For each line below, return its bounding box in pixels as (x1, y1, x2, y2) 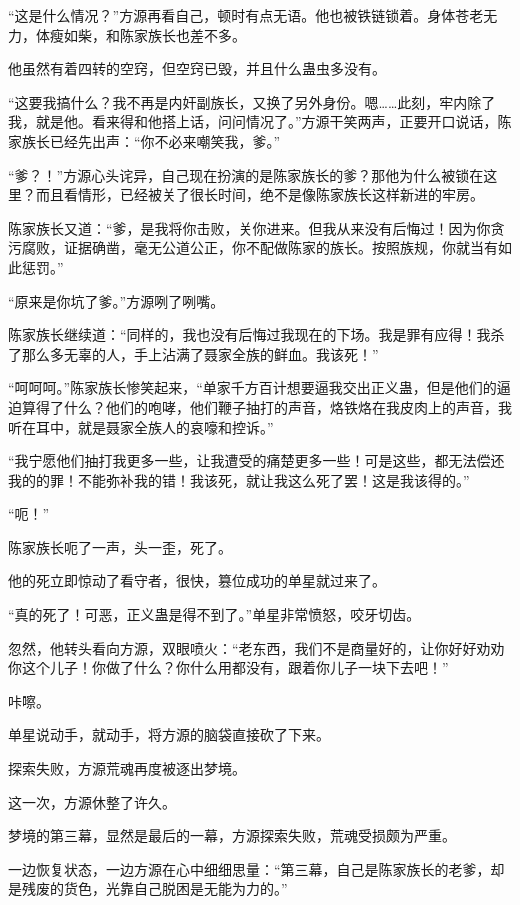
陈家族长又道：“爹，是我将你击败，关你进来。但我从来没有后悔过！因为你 (8, 217, 491, 238)
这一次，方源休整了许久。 (8, 791, 176, 812)
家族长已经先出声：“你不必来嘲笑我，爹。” (8, 130, 281, 151)
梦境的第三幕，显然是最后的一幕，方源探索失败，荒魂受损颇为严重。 (8, 825, 456, 846)
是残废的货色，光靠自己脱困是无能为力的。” (8, 878, 288, 899)
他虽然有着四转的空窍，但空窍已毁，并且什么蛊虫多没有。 (8, 58, 386, 79)
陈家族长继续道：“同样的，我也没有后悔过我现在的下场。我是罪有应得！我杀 (8, 324, 505, 345)
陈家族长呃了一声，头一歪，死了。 (8, 536, 232, 557)
